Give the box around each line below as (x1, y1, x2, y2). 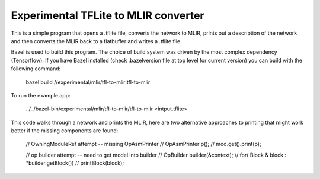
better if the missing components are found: (11, 127, 119, 134)
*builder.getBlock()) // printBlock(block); (25, 160, 124, 167)
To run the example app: (11, 92, 71, 99)
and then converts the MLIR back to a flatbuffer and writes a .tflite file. (11, 37, 182, 44)
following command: (11, 65, 61, 72)
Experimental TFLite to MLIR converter (11, 9, 204, 22)
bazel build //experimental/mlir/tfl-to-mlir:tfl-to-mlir (25, 79, 151, 86)
